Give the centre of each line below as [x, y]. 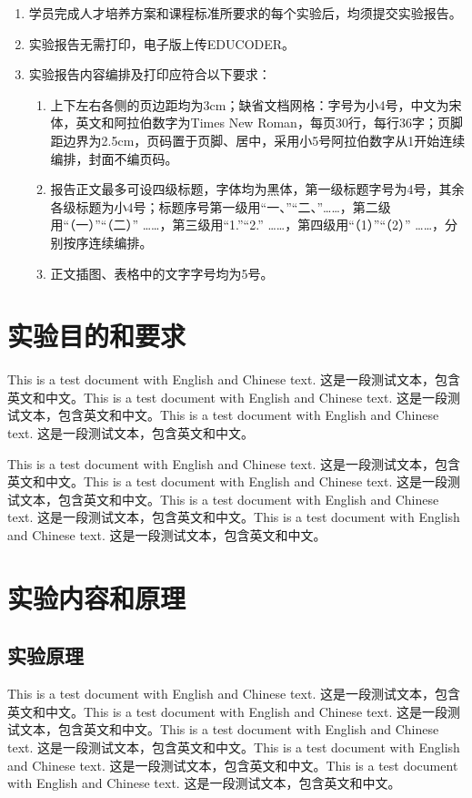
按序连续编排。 [108, 242]
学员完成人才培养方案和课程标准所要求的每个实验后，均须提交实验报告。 [245, 13]
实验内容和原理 [97, 597]
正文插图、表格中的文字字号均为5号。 [162, 273]
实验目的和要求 [97, 336]
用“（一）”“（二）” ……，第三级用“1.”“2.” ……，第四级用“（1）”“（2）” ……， [248, 225]
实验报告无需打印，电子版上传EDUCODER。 [162, 43]
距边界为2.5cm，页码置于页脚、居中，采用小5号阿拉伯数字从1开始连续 [258, 140]
